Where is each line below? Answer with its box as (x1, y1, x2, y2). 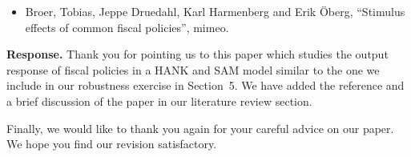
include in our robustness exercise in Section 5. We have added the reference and (6, 77, 405, 94)
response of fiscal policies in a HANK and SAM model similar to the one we (6, 61, 380, 78)
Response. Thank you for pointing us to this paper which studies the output (6, 46, 389, 62)
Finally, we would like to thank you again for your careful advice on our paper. (6, 119, 394, 136)
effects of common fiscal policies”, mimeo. (25, 18, 229, 35)
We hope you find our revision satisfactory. (6, 135, 217, 152)
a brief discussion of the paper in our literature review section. (6, 92, 312, 109)
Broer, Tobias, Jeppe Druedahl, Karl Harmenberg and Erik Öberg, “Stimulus (25, 3, 405, 19)
